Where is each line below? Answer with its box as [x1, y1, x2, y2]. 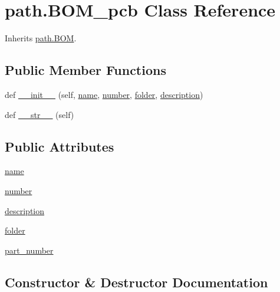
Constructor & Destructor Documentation [5, 273, 268, 291]
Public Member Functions [5, 61, 166, 79]
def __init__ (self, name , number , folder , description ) [5, 88, 203, 100]
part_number [5, 244, 54, 256]
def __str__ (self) [5, 108, 74, 120]
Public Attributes [5, 137, 114, 155]
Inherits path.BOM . [5, 32, 77, 44]
